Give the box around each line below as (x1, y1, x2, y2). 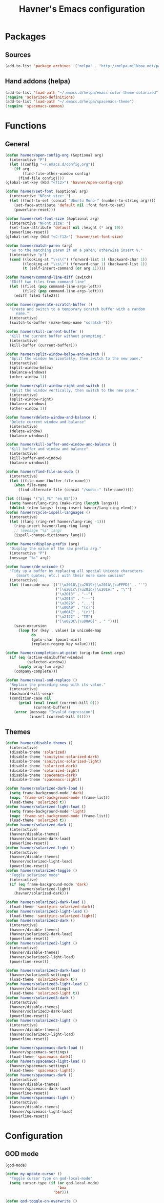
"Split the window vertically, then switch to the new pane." (9, 388, 139, 393)
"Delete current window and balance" (9, 419, 86, 424)
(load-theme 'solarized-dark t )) (9, 977, 78, 982)
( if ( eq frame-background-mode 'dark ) (9, 882, 89, 887)
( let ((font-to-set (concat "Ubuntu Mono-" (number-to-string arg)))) (9, 198, 156, 203)
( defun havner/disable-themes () (5, 741, 73, 746)
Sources (5, 51, 31, 59)
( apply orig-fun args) (18, 664, 64, 669)
